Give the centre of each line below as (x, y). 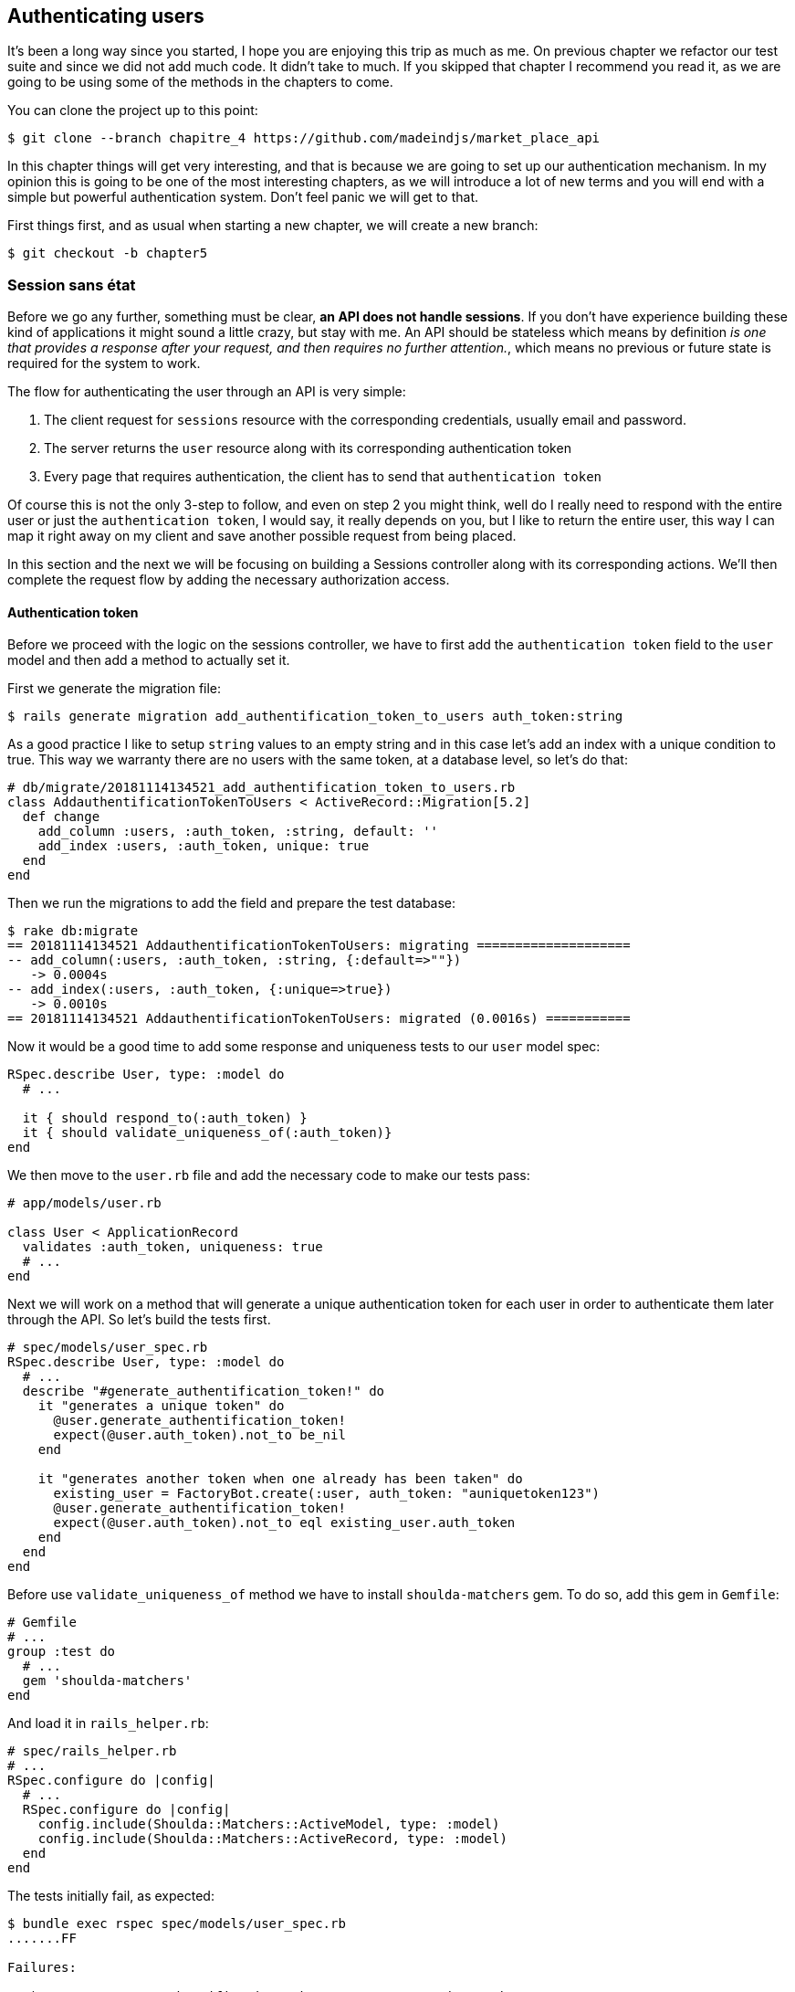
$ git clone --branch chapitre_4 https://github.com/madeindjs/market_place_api (304, 138)
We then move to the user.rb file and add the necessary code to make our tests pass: (269, 1175)
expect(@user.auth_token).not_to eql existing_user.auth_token (284, 1523)
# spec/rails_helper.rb (92, 1751)
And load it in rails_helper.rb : (108, 1723)
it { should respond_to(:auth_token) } (165, 1118)
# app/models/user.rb (84, 1203)
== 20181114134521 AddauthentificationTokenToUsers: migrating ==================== (319, 946)
